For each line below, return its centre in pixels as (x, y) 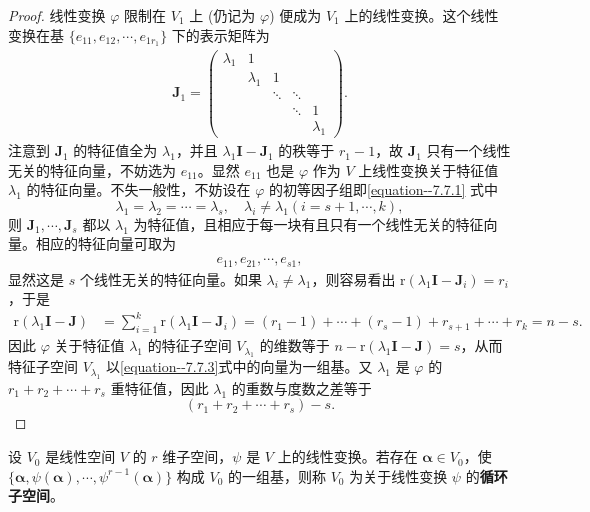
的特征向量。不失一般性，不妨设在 (138, 189)
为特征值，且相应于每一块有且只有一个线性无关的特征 (308, 223)
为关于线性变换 (398, 475)
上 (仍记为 (222, 15)
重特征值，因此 (159, 387)
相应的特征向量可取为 (105, 243)
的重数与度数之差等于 (301, 387)
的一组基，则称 (277, 475)
